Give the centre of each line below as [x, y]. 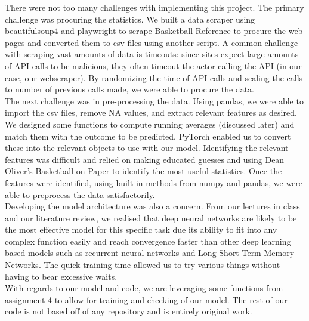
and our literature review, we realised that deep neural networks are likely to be [151, 217]
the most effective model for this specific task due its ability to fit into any [141, 229]
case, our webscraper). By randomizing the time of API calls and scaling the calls [154, 77]
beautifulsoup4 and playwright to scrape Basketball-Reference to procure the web [154, 31]
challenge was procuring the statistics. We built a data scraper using [130, 19]
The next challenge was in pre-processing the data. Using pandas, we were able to [154, 101]
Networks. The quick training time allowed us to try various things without [143, 265]
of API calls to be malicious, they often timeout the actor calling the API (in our [153, 65]
